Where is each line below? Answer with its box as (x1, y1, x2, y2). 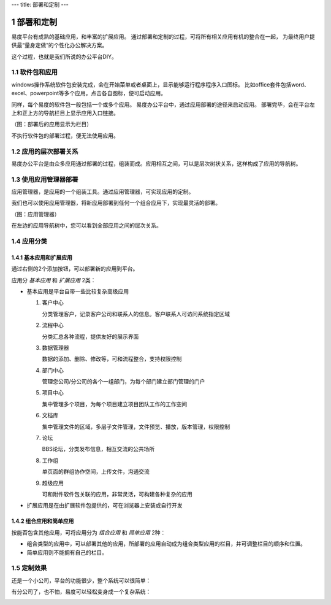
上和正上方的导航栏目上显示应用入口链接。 (11, 109, 119, 117)
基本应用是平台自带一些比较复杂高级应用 (26, 287, 129, 295)
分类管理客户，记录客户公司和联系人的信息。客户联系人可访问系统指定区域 (42, 310, 230, 317)
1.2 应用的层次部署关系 (11, 147, 78, 156)
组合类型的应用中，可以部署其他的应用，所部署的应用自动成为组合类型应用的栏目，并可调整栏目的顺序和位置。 (26, 540, 306, 547)
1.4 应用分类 (11, 237, 47, 245)
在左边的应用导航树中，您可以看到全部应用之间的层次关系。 (11, 222, 162, 229)
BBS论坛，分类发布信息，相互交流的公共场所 (42, 445, 155, 453)
